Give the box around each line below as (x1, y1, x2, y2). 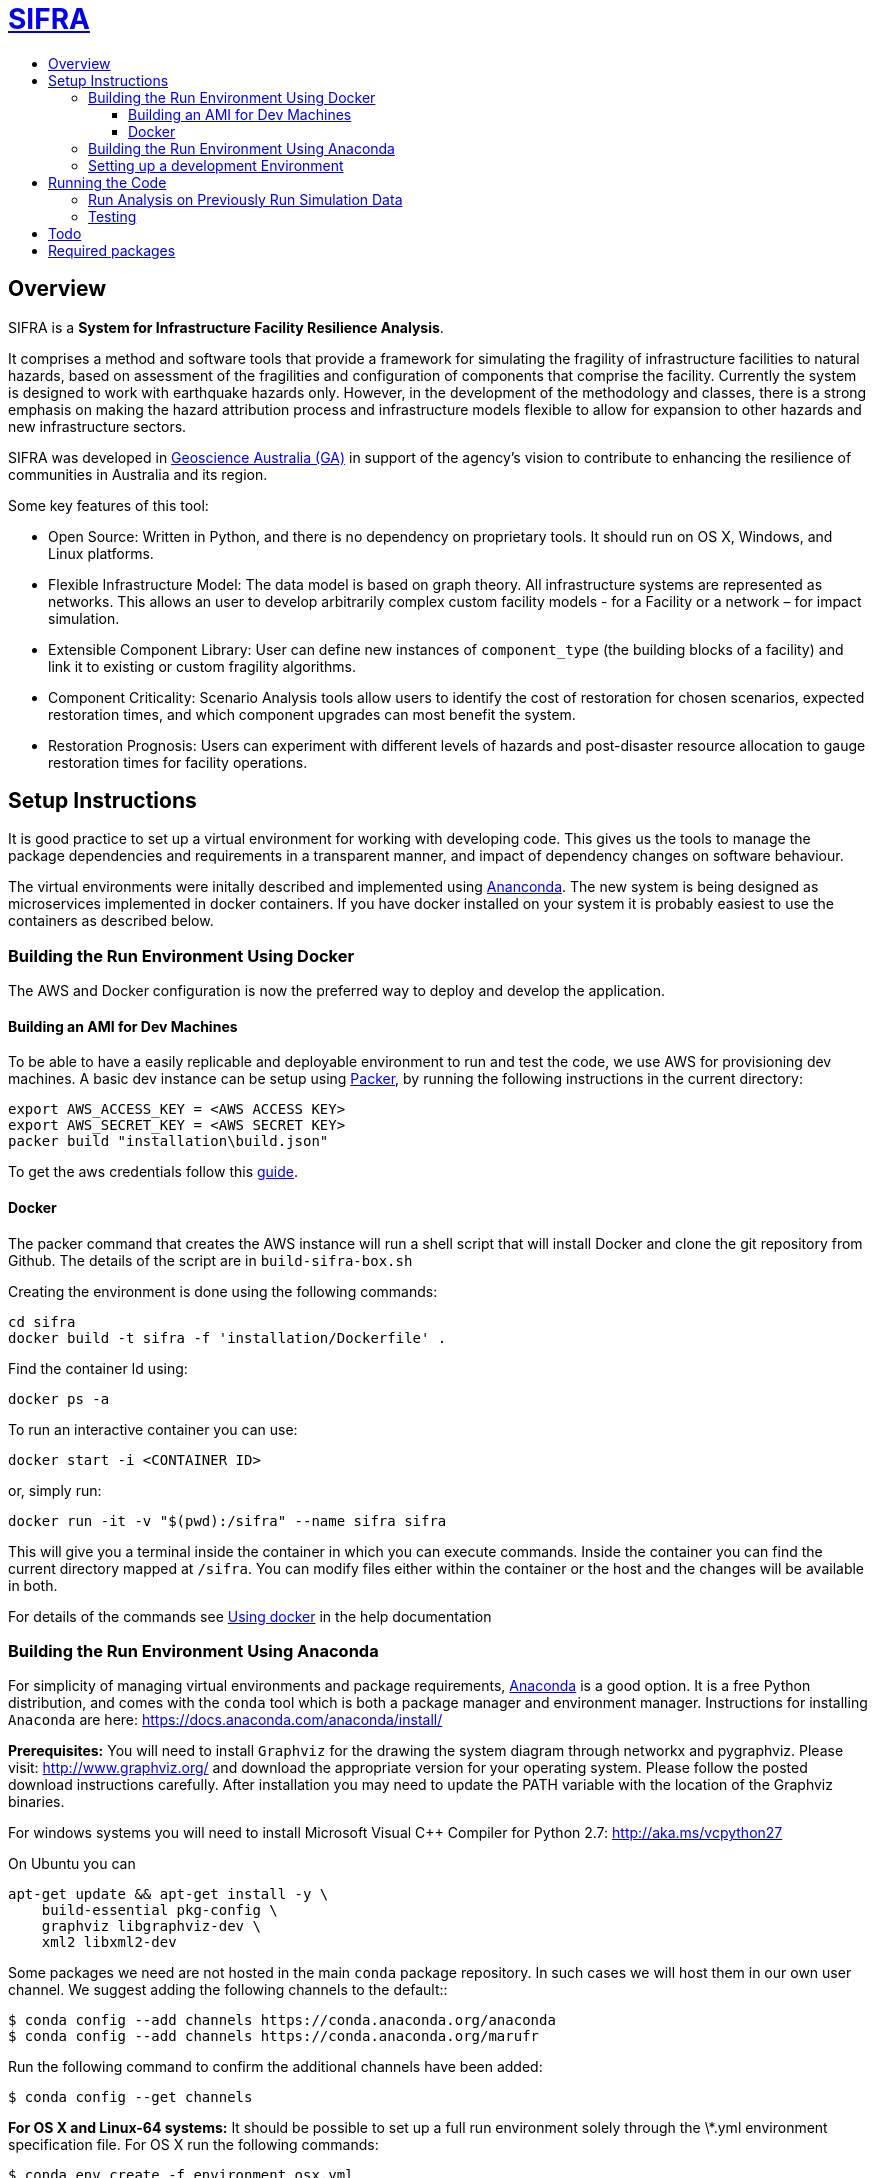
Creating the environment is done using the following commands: (8, 1282, 438, 1300)
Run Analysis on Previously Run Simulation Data (88, 190, 403, 208)
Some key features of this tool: (8, 496, 209, 514)
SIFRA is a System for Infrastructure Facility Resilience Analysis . (8, 318, 444, 336)
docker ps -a (8, 1390, 110, 1407)
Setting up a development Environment (88, 156, 344, 174)
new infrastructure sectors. (8, 417, 187, 435)
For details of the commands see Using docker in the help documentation (8, 1607, 492, 1625)
